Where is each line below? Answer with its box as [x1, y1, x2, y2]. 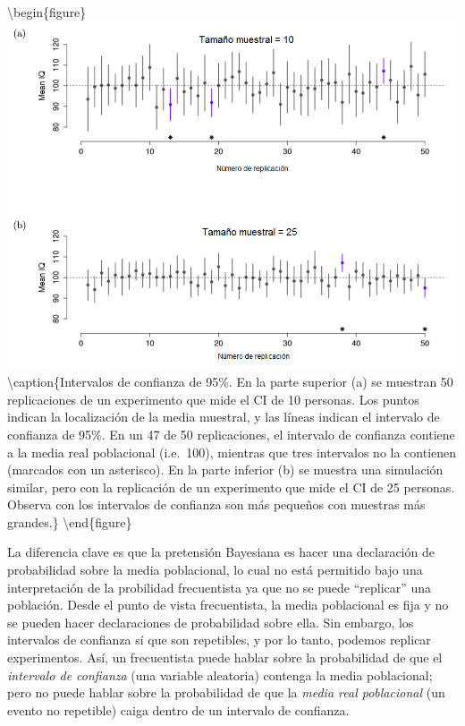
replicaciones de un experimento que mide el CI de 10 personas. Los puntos [7, 389, 419, 408]
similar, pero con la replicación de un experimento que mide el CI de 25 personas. [7, 477, 455, 496]
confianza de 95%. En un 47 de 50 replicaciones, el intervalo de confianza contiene [7, 424, 455, 443]
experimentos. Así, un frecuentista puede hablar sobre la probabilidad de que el [7, 648, 443, 667]
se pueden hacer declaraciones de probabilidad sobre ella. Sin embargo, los [7, 612, 414, 631]
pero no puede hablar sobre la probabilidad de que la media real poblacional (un [7, 683, 445, 702]
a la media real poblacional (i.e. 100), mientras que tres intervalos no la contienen [7, 442, 457, 461]
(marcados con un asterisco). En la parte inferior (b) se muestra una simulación [7, 460, 444, 479]
